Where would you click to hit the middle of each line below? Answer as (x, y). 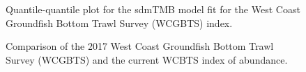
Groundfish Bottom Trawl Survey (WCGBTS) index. (119, 22)
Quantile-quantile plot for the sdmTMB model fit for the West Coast (153, 9)
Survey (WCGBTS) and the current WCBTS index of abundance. (147, 59)
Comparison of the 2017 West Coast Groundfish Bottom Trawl (140, 46)
